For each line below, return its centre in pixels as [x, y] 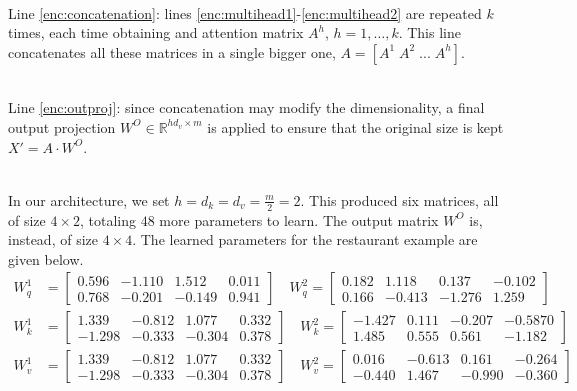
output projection [62, 126]
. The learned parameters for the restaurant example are [305, 239]
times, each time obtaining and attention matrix [156, 32]
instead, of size [53, 239]
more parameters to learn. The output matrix [299, 219]
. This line [429, 32]
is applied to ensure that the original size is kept [355, 126]
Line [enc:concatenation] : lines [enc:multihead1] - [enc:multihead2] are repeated [245, 12]
